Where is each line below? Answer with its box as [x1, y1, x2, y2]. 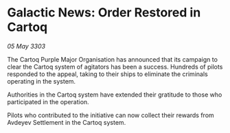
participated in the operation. [7, 97, 89, 106]
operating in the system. [7, 77, 76, 85]
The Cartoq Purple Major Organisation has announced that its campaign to [7, 55, 218, 63]
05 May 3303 [7, 42, 46, 50]
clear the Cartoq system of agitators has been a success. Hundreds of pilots [7, 62, 223, 71]
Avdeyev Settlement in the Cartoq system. [7, 118, 126, 126]
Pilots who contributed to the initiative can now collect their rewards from [7, 111, 214, 119]
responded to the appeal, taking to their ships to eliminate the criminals [7, 70, 208, 78]
